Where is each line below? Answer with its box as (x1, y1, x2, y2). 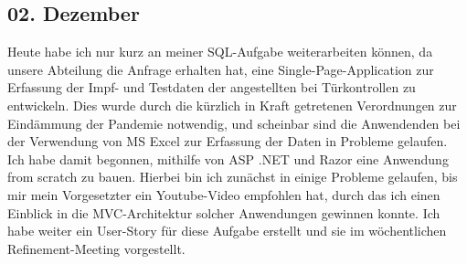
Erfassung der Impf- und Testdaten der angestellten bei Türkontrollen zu (7, 78, 416, 97)
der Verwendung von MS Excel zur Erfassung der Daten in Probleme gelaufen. (7, 132, 448, 151)
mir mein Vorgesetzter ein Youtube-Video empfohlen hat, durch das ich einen (7, 185, 440, 204)
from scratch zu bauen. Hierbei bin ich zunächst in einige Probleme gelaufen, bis (7, 167, 458, 186)
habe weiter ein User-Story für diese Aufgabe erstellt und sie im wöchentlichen (7, 221, 447, 240)
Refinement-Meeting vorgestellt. (7, 238, 186, 258)
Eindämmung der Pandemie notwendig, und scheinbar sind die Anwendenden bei (7, 113, 461, 132)
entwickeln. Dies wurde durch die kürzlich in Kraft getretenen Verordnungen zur (7, 95, 457, 114)
